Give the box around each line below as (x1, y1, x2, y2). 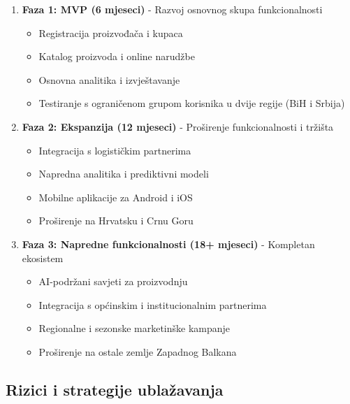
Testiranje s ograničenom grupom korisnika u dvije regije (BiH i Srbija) (38, 96, 345, 110)
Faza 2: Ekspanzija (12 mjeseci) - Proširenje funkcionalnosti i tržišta (22, 119, 334, 134)
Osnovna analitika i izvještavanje (38, 72, 180, 87)
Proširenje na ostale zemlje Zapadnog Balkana (38, 344, 237, 359)
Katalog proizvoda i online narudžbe (38, 49, 195, 64)
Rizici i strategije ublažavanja (6, 378, 224, 400)
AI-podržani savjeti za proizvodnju (38, 274, 188, 289)
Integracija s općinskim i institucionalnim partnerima (38, 297, 267, 312)
